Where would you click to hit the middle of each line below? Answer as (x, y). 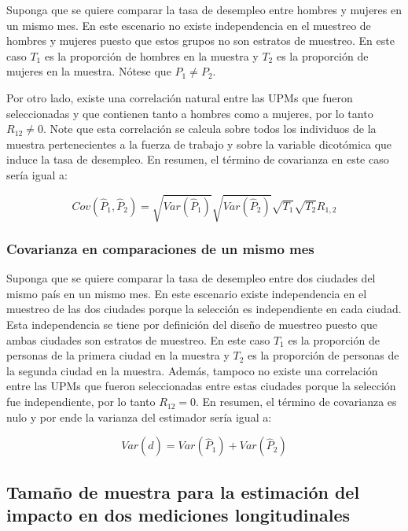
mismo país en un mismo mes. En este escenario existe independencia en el (187, 293)
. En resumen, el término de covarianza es (296, 402)
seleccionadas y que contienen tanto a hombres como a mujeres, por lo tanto (190, 113)
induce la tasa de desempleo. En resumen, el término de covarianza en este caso (198, 159)
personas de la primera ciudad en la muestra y (118, 355)
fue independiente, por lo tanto (81, 402)
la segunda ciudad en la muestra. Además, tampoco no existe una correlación (192, 370)
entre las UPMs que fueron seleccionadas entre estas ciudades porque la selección (201, 386)
